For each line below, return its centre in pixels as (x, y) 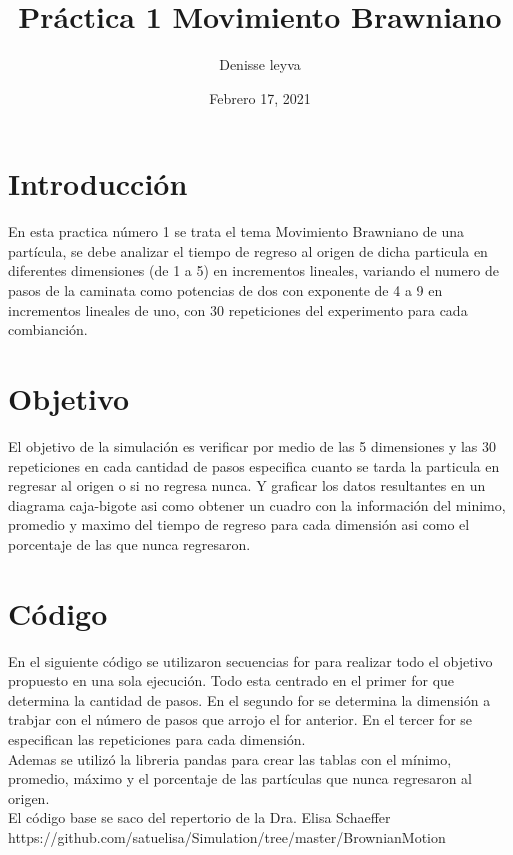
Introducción (98, 183)
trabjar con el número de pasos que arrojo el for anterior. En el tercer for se (240, 719)
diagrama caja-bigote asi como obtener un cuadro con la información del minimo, (257, 504)
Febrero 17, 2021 (260, 97)
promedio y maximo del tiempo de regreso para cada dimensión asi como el (239, 524)
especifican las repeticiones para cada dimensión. (157, 739)
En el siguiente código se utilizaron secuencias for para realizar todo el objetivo (250, 660)
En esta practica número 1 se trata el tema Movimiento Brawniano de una (236, 231)
